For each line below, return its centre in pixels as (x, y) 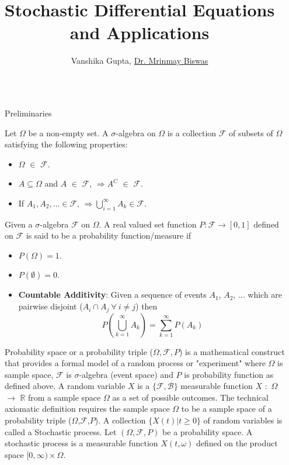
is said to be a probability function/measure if (109, 235)
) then (147, 306)
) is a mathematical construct (232, 351)
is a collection (192, 132)
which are (265, 294)
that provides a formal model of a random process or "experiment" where (135, 363)
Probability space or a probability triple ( (79, 351)
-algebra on (136, 132)
